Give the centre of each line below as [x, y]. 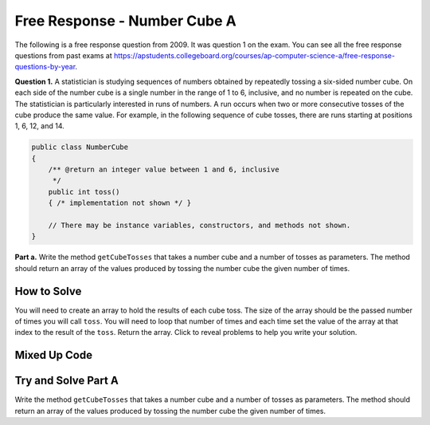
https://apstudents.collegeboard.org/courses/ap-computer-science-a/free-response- [254, 55]
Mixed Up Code [54, 355]
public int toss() [84, 192]
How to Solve [48, 291]
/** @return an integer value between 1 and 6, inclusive [164, 170]
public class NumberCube [80, 147]
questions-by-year [45, 67]
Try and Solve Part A [66, 381]
